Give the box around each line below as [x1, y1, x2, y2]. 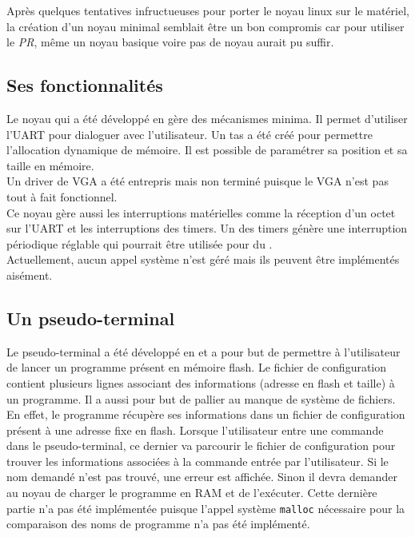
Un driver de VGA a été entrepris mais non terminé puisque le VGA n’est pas [6, 173, 389, 189]
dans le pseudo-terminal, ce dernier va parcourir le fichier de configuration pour [6, 437, 396, 454]
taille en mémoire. [6, 157, 94, 173]
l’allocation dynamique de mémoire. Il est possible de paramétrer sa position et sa [6, 141, 408, 158]
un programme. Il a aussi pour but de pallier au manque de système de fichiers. [6, 390, 396, 407]
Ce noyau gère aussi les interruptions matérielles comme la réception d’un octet [6, 204, 396, 221]
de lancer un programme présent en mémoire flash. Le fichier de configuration [6, 359, 387, 376]
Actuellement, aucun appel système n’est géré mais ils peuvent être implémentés [6, 251, 400, 268]
